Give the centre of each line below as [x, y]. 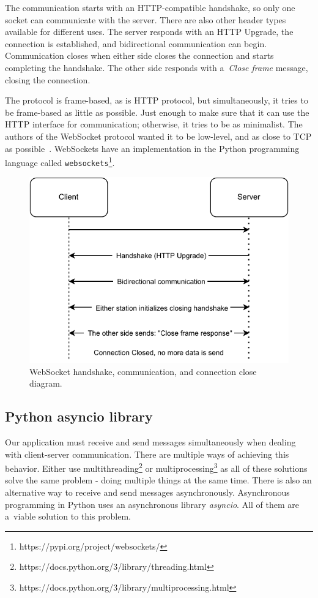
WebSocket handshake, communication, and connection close [143, 371]
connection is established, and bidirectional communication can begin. [136, 43]
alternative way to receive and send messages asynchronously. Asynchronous [147, 492]
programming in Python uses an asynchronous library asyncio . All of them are [152, 504]
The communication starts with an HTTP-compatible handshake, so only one [150, 7]
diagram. [46, 383]
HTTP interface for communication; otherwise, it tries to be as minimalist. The [154, 124]
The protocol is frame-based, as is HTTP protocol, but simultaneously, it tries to [157, 100]
